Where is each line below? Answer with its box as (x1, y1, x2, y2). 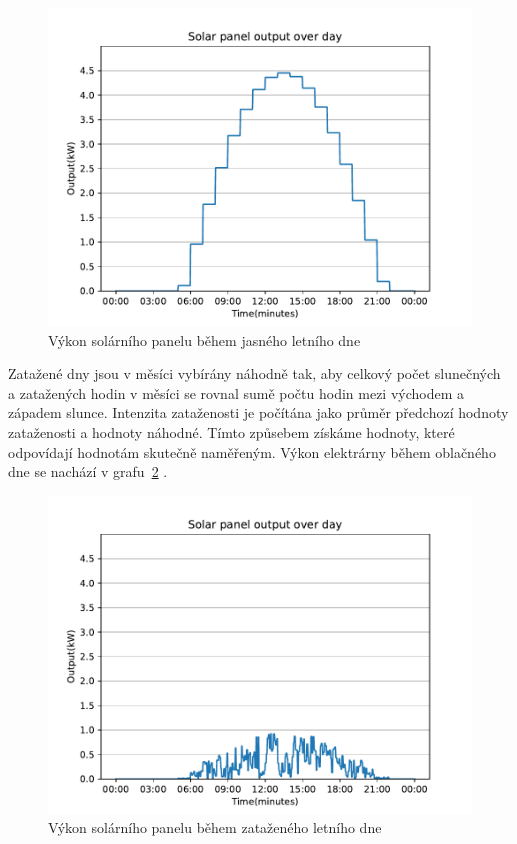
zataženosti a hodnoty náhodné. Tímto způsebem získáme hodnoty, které (8, 421, 455, 442)
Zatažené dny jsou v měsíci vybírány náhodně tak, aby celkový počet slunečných (8, 363, 501, 384)
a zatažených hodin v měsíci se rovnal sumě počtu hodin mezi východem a (8, 382, 465, 403)
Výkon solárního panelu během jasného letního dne (48, 329, 361, 350)
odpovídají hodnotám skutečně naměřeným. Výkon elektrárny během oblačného (8, 441, 496, 462)
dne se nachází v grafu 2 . (8, 461, 168, 482)
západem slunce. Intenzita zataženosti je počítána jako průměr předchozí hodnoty (8, 402, 509, 423)
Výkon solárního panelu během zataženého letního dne (48, 817, 382, 838)
